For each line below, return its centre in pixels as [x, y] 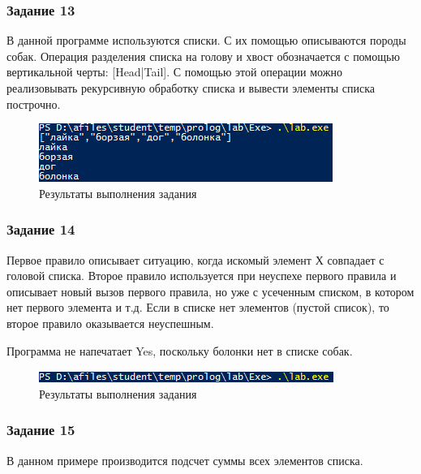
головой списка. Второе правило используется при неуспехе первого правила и [202, 276]
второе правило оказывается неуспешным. [110, 323]
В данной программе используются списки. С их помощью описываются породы [206, 40]
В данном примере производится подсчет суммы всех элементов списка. [185, 460]
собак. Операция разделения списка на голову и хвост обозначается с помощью [203, 56]
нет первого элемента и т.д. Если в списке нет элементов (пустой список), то [198, 307]
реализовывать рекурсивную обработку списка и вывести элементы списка [191, 88]
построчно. [34, 103]
